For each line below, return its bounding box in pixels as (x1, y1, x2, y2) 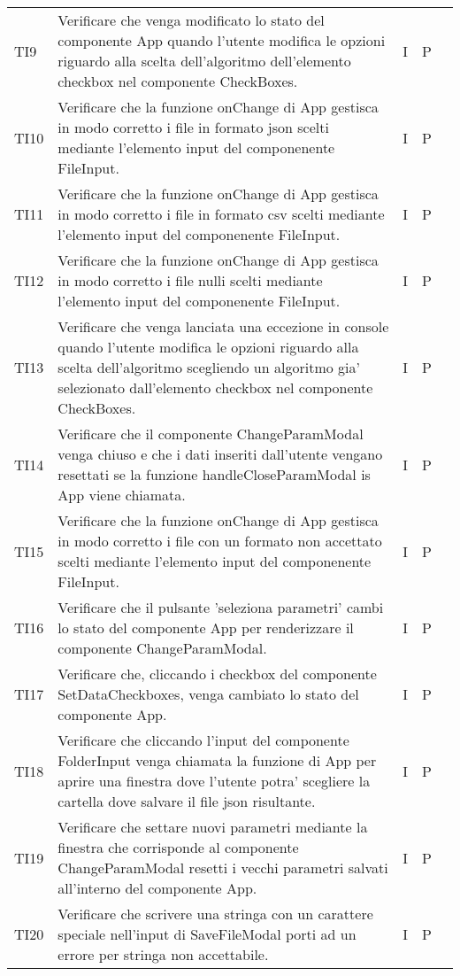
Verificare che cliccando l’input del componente (57, 730, 349, 750)
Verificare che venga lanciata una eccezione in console (57, 316, 389, 337)
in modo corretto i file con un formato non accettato (57, 531, 382, 551)
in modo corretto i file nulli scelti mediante (57, 270, 323, 290)
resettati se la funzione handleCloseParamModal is (57, 464, 371, 484)
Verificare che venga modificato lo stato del (57, 10, 325, 30)
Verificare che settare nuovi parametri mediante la (57, 817, 368, 837)
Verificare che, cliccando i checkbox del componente (57, 663, 377, 684)
